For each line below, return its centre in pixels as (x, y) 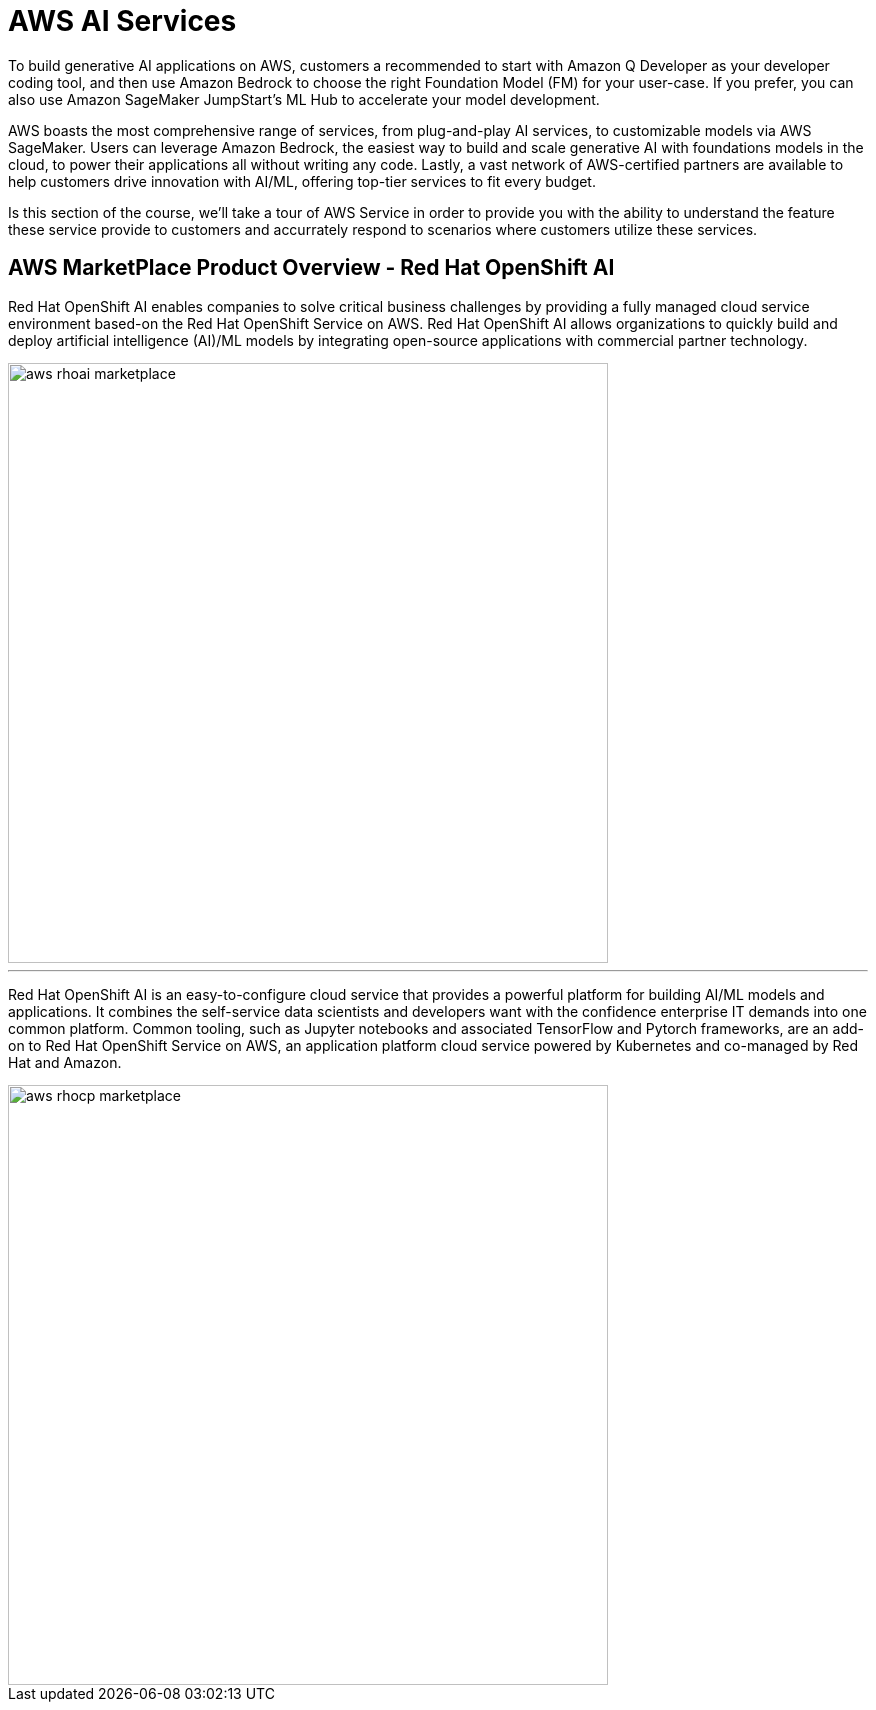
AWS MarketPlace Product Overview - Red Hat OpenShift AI (311, 268)
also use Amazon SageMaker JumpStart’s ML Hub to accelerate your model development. (304, 99)
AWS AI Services (122, 21)
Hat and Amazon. (65, 1062)
